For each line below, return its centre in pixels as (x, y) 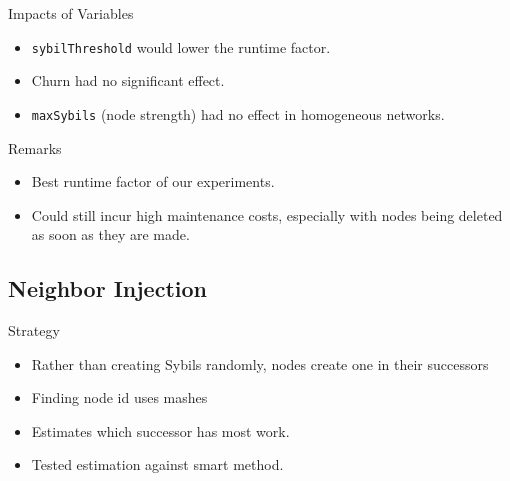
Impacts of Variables (71, 13)
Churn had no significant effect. (128, 80)
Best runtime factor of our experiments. (153, 181)
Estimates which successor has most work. (160, 430)
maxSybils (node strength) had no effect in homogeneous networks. (238, 113)
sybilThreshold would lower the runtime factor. (181, 46)
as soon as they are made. (110, 234)
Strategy (34, 330)
